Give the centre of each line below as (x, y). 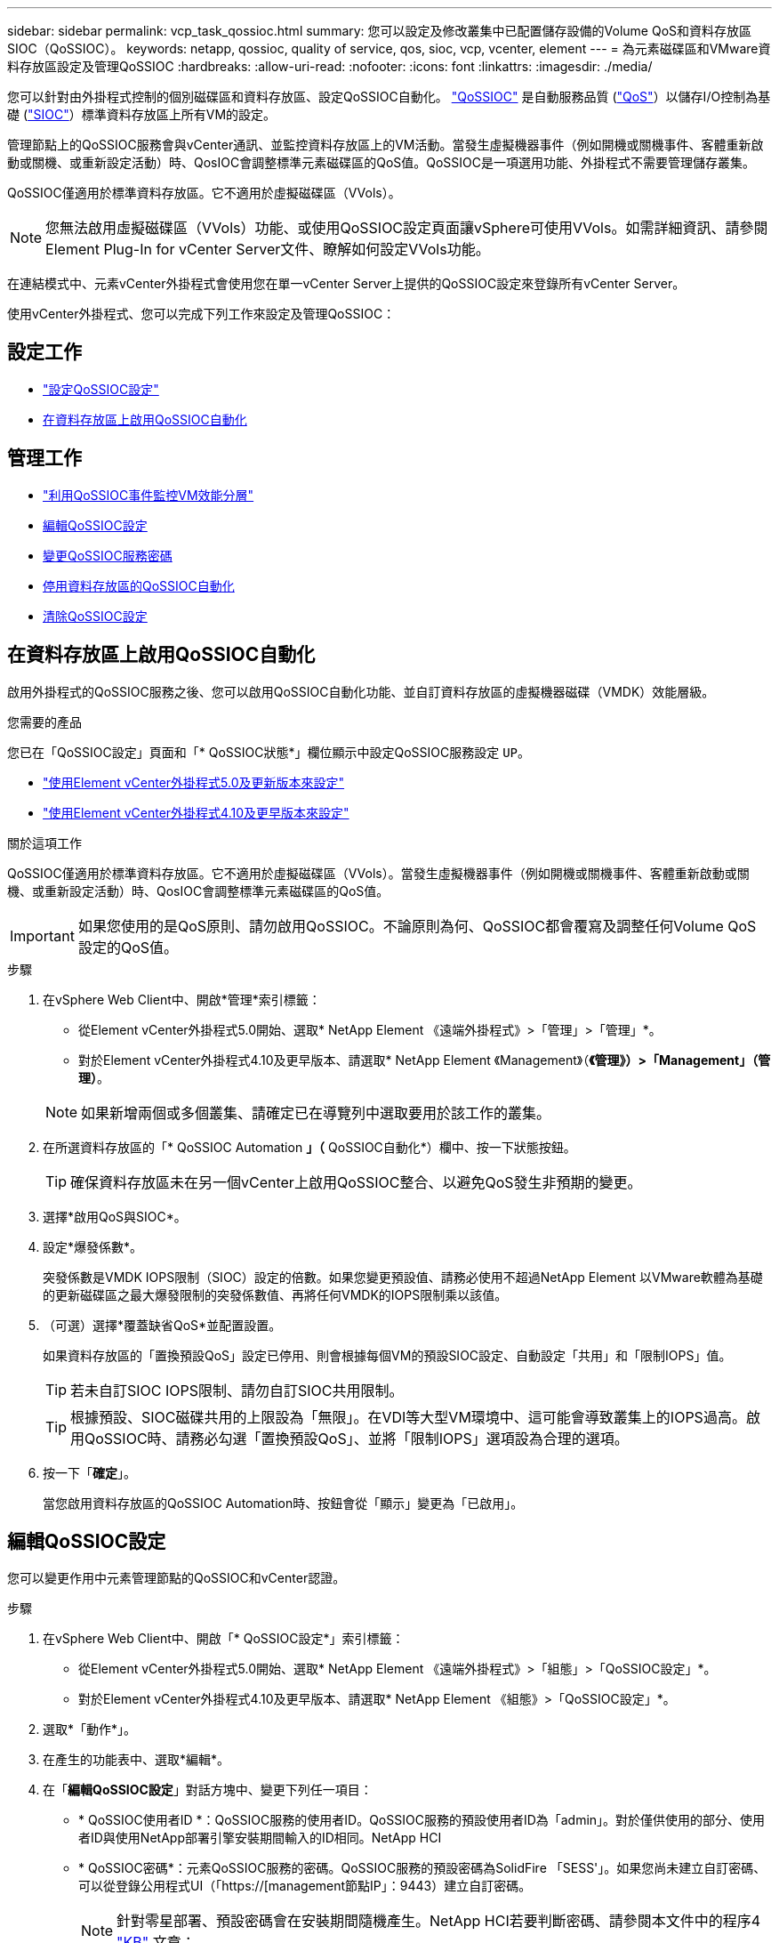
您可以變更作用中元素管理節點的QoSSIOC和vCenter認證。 (177, 1578)
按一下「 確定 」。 (89, 1472)
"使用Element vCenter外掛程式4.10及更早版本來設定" (196, 812)
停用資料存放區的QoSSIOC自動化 (139, 585)
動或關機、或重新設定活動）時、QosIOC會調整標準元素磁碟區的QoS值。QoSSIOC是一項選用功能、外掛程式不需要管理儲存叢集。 (381, 162)
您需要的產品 (44, 722)
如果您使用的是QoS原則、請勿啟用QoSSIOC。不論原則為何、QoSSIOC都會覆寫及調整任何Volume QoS (417, 926)
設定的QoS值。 (128, 947)
